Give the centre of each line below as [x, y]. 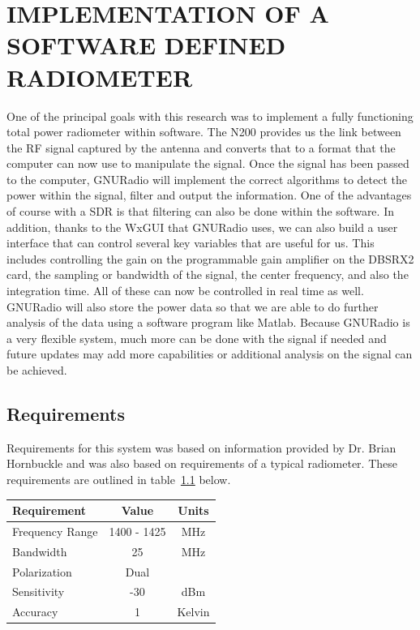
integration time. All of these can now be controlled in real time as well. [185, 291]
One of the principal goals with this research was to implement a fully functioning [210, 116]
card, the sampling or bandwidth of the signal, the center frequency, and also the [208, 274]
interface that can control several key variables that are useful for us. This [191, 243]
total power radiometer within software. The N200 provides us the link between [204, 132]
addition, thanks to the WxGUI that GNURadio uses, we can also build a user [202, 227]
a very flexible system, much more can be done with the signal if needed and [197, 338]
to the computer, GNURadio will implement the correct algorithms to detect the [207, 179]
